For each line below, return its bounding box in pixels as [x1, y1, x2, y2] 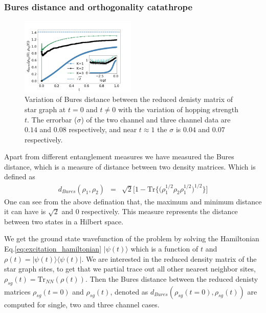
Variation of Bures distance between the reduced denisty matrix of [25, 94, 233, 105]
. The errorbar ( [27, 114, 77, 124]
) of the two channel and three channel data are [81, 114, 231, 124]
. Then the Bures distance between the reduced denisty [85, 273, 258, 284]
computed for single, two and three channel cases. [4, 299, 160, 309]
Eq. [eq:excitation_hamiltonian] [4, 243, 102, 254]
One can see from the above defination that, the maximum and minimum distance [4, 196, 262, 206]
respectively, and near [69, 124, 137, 135]
